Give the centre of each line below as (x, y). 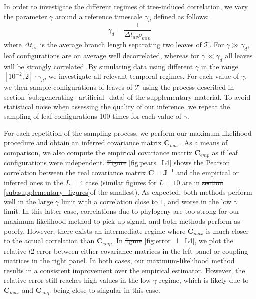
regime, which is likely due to (204, 280)
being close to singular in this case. (107, 290)
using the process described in (188, 87)
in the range (219, 66)
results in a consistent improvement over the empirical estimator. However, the (125, 270)
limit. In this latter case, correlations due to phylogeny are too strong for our (122, 211)
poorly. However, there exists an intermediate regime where (95, 231)
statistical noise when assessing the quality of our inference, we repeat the (117, 106)
